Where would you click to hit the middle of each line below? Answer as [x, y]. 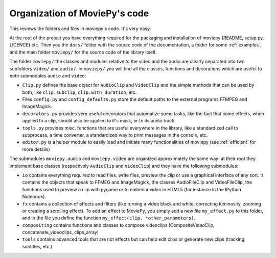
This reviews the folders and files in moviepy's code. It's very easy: [80, 29]
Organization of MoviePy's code [79, 13]
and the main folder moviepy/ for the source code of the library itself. [83, 52]
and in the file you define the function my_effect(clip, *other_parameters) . [109, 218]
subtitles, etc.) [37, 246]
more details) [36, 149]
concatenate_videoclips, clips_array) [61, 233]
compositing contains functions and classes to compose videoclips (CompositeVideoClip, [118, 225]
